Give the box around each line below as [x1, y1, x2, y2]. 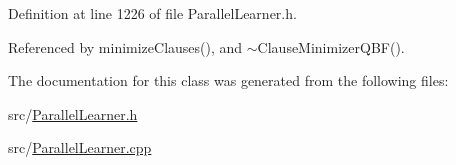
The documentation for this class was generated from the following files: [8, 70, 449, 91]
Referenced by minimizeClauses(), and [8, 36, 243, 57]
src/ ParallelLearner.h [8, 103, 138, 124]
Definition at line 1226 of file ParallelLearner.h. [8, 3, 297, 23]
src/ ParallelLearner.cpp [8, 137, 152, 158]
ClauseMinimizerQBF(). [257, 36, 405, 57]
